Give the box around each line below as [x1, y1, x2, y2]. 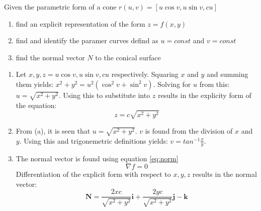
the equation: [16, 99, 57, 110]
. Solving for [153, 78, 191, 89]
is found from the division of [145, 125, 233, 136]
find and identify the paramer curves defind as [16, 35, 158, 46]
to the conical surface [95, 52, 161, 62]
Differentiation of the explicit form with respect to [16, 169, 171, 179]
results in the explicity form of [158, 89, 251, 100]
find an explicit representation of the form [16, 18, 145, 29]
